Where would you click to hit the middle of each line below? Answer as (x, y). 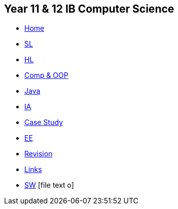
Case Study (44, 122)
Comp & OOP (46, 75)
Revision (39, 154)
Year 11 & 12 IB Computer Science (89, 9)
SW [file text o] (49, 185)
